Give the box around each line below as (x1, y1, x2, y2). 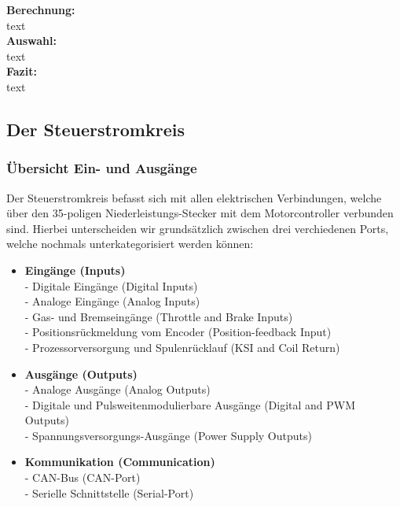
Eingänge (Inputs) (24, 261, 126, 278)
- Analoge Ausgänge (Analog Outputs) (24, 381, 211, 398)
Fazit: (6, 63, 37, 80)
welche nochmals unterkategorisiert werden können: (6, 235, 254, 252)
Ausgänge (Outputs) (24, 365, 138, 382)
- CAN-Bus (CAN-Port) (24, 469, 141, 486)
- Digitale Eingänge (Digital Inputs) (24, 277, 198, 294)
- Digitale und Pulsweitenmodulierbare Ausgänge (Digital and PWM (24, 396, 356, 413)
